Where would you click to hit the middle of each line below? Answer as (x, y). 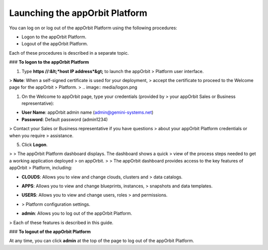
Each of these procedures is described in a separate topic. (69, 53)
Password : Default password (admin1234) (65, 119)
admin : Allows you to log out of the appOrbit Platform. (77, 213)
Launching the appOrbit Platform (78, 13)
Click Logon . (35, 145)
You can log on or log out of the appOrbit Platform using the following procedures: (93, 28)
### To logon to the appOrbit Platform (49, 62)
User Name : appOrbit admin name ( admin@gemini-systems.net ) (88, 112)
